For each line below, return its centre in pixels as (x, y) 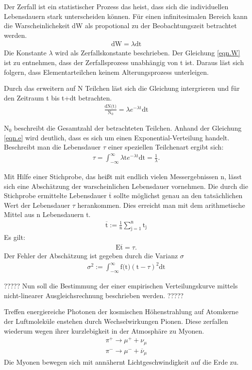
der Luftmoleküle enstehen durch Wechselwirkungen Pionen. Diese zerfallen (116, 321)
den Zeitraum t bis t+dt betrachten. (58, 97)
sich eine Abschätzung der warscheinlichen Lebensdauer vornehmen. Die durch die (126, 186)
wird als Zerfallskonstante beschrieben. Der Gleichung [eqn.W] (148, 53)
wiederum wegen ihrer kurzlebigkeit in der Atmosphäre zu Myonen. (104, 330)
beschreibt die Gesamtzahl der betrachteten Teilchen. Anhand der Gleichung (128, 127)
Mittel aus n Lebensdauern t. (47, 214)
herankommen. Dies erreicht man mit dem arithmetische (161, 205)
